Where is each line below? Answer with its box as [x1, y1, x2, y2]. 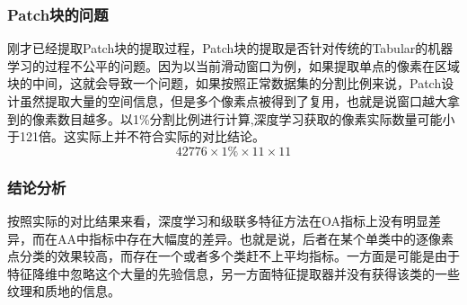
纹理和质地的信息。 [7, 282, 120, 301]
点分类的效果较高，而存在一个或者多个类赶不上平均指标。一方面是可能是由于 [7, 247, 460, 265]
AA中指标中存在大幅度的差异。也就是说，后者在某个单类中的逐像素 [57, 229, 454, 247]
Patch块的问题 [7, 3, 109, 25]
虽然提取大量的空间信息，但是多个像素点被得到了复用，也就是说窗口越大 [19, 92, 447, 110]
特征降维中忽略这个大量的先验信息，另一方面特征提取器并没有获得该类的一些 [7, 264, 460, 283]
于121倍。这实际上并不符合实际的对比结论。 [7, 127, 265, 146]
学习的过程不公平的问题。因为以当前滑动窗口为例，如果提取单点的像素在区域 [7, 56, 460, 75]
